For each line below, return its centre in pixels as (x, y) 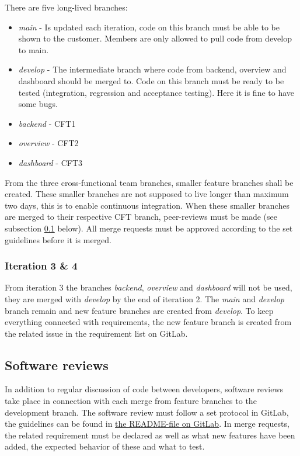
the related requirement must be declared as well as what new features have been (150, 435)
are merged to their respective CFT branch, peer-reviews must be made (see (141, 217)
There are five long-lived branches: (66, 7)
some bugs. (38, 104)
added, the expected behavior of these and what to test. (105, 446)
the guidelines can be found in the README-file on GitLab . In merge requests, (147, 424)
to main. (34, 49)
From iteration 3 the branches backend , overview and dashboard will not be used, (149, 287)
